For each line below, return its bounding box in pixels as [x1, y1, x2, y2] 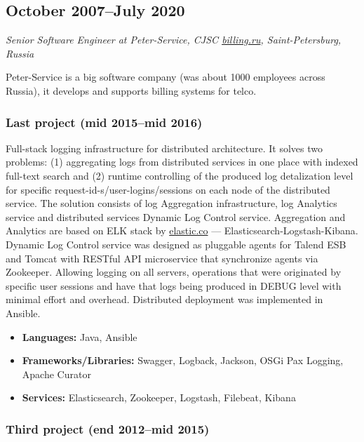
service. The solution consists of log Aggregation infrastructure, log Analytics [6, 196, 337, 210]
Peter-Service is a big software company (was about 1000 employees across [6, 69, 325, 84]
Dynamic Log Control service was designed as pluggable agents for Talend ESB [6, 236, 346, 251]
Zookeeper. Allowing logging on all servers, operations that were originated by [6, 264, 342, 279]
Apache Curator [22, 366, 91, 381]
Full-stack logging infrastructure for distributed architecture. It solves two [6, 140, 323, 155]
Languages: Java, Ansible [22, 329, 137, 344]
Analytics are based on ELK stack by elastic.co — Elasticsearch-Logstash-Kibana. [6, 223, 358, 238]
